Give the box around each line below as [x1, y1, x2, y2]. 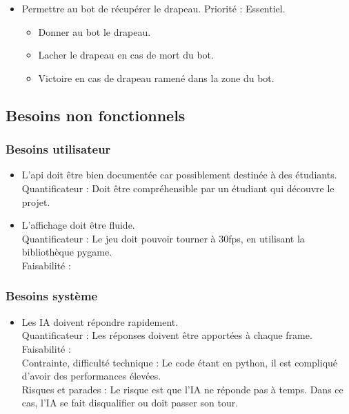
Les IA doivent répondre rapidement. [21, 314, 179, 329]
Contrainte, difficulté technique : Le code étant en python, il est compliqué [21, 355, 338, 369]
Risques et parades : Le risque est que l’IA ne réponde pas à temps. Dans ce [21, 382, 343, 396]
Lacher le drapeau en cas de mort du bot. [38, 48, 214, 62]
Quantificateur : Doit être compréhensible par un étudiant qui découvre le [21, 180, 335, 195]
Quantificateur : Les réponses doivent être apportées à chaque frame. [21, 328, 312, 342]
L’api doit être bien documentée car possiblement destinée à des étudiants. [21, 167, 337, 182]
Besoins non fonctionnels [6, 104, 186, 125]
